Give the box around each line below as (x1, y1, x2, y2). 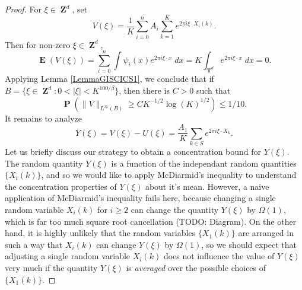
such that (196, 84, 231, 97)
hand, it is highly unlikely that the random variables (5, 227, 196, 239)
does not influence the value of (163, 250, 275, 262)
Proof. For (5, 3, 42, 15)
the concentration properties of (5, 180, 117, 192)
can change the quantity (131, 203, 219, 215)
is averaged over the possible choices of (126, 261, 266, 273)
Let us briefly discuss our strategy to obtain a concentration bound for (5, 145, 262, 158)
